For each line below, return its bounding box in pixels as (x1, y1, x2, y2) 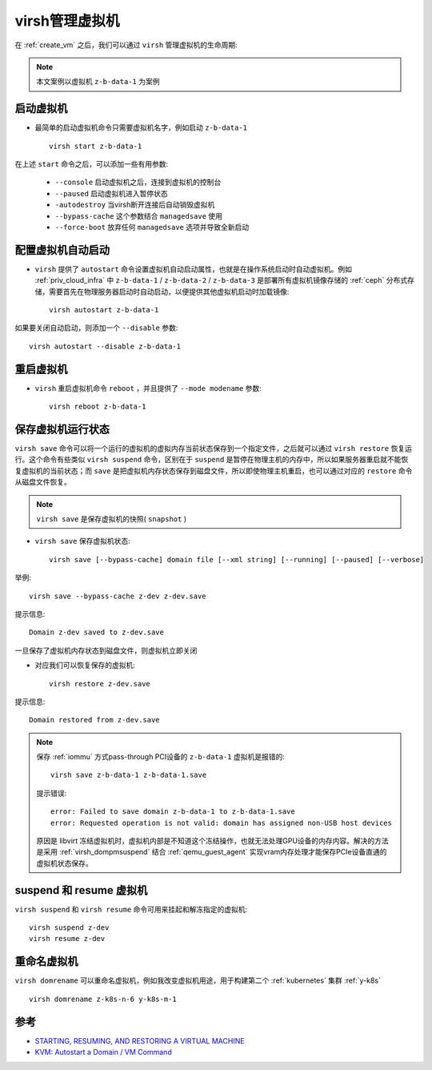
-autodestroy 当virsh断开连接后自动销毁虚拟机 (54, 200, 215, 210)
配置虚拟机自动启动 (14, 243, 110, 256)
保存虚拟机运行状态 (14, 422, 110, 436)
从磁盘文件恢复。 (14, 477, 71, 487)
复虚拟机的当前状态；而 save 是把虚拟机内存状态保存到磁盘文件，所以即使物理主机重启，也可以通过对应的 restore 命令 (14, 465, 413, 476)
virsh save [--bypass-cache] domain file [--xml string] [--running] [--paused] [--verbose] (49, 555, 425, 564)
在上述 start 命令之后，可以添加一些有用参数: (14, 159, 169, 169)
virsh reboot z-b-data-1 (49, 402, 146, 412)
